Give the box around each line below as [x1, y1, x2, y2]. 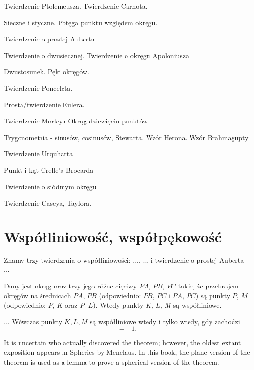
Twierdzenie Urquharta [4, 148, 73, 159]
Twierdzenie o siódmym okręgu [4, 181, 97, 191]
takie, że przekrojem [178, 281, 239, 291]
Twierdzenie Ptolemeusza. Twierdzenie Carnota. [4, 1, 148, 11]
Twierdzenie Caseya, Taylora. [4, 198, 92, 208]
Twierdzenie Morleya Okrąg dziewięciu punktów [4, 116, 148, 126]
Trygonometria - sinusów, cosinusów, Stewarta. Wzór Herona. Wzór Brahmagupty [4, 132, 249, 142]
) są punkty [195, 290, 231, 300]
